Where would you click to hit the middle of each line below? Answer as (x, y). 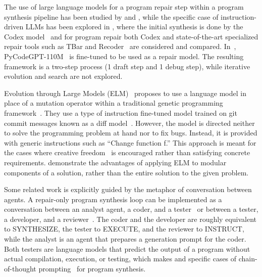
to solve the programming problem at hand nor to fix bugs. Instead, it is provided (131, 133)
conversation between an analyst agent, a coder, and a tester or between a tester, (131, 209)
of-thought (20, 268)
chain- (248, 259)
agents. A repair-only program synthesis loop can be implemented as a (113, 199)
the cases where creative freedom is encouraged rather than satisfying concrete (127, 152)
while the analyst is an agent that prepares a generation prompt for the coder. (125, 239)
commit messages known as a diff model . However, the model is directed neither (129, 123)
